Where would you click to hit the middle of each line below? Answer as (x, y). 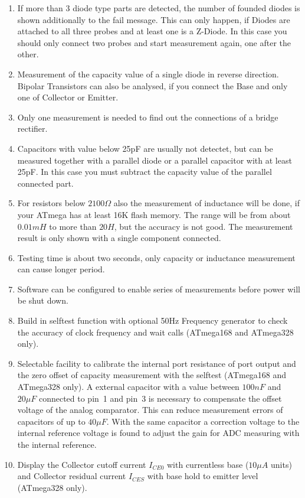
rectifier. (32, 128)
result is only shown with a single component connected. (119, 238)
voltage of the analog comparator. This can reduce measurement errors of (150, 410)
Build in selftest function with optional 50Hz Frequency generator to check (152, 320)
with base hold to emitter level (203, 476)
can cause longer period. (61, 269)
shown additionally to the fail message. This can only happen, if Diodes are (154, 19)
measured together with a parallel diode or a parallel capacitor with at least (155, 160)
